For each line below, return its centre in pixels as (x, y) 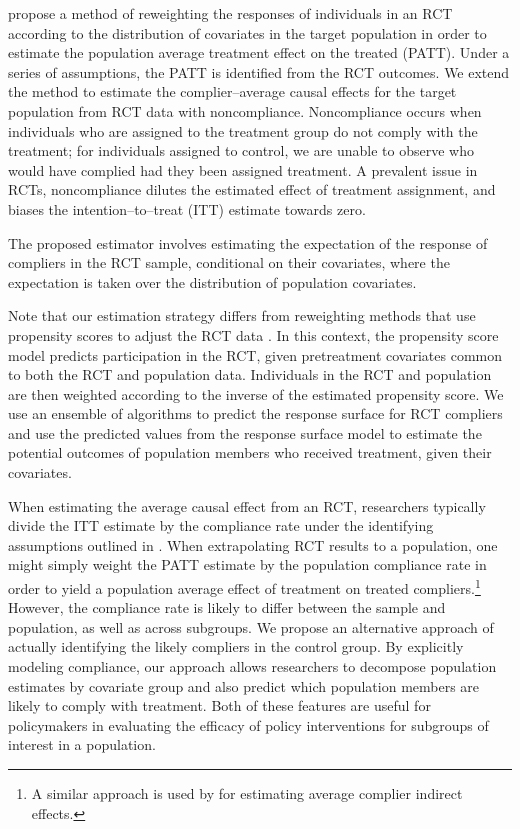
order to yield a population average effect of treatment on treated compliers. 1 (244, 586)
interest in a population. (82, 744)
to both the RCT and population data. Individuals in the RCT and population (250, 374)
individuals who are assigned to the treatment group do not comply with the (243, 130)
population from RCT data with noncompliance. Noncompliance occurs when (245, 110)
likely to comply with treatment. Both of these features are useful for (219, 705)
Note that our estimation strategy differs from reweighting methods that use (242, 315)
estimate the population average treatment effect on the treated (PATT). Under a (259, 52)
